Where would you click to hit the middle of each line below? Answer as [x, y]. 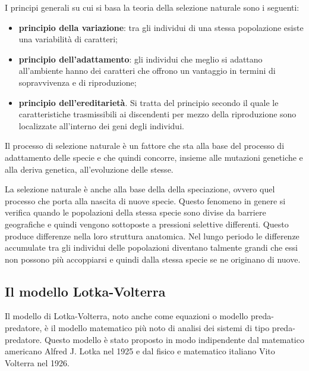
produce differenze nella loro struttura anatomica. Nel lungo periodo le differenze [152, 236]
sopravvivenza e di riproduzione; [78, 82]
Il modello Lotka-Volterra [85, 291]
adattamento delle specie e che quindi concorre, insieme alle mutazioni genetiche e [154, 157]
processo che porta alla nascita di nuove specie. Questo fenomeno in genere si [145, 200]
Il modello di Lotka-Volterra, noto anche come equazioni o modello [127, 316]
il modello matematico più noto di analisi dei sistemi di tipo [160, 328]
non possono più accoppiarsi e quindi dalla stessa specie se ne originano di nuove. [153, 259]
